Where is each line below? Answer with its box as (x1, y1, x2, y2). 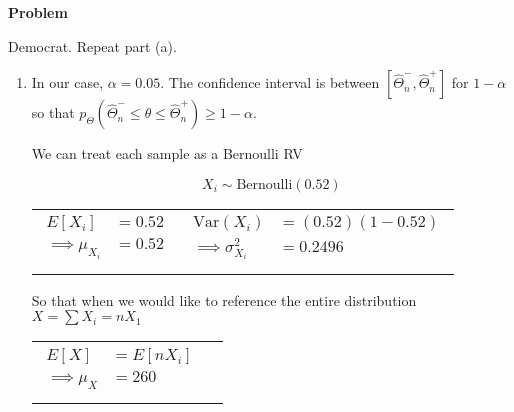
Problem (8, 2, 68, 22)
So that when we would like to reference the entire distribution (31, 289, 417, 310)
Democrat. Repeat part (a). (8, 35, 177, 56)
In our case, (31, 72, 104, 93)
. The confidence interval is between (160, 72, 380, 93)
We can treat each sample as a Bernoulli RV (31, 143, 303, 164)
